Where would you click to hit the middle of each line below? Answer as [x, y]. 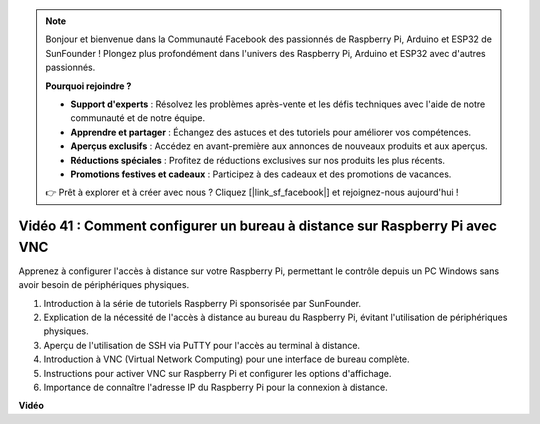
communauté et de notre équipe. [138, 118]
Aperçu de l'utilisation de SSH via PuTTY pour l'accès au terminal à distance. [201, 345]
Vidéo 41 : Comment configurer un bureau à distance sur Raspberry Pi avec [257, 226]
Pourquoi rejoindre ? [88, 86]
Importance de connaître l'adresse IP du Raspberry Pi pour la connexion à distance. [216, 387]
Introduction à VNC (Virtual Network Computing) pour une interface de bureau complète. [226, 359]
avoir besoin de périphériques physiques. [104, 285]
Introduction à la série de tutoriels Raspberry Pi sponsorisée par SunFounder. [202, 303]
